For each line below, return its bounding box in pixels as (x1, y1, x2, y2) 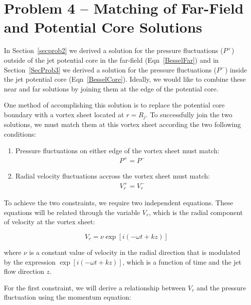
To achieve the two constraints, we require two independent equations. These (4, 197, 233, 208)
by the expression (4, 256, 56, 267)
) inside (225, 64, 247, 74)
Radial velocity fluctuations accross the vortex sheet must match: (15, 170, 210, 180)
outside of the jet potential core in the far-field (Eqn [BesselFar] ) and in (4, 54, 219, 65)
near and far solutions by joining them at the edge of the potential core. (4, 83, 218, 93)
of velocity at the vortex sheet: (4, 216, 95, 227)
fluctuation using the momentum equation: (4, 292, 131, 302)
